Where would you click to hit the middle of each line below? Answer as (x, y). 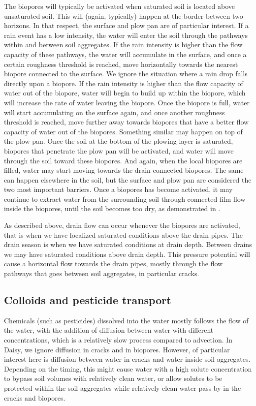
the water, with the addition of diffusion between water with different (109, 330)
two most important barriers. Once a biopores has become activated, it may (118, 189)
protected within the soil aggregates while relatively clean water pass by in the (123, 388)
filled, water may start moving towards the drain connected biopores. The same (124, 170)
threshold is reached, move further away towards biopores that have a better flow (127, 122)
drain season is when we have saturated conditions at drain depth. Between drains (128, 244)
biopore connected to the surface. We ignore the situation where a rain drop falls (126, 74)
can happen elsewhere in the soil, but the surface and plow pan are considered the (128, 179)
